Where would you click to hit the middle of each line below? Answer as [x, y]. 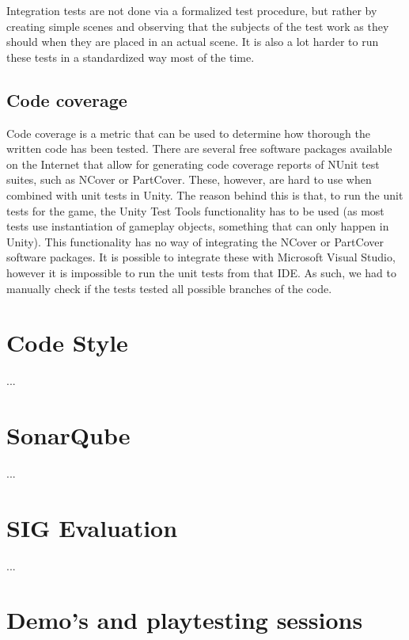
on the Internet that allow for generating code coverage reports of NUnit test [193, 164]
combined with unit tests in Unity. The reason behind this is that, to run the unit [205, 194]
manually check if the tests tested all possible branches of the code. [169, 288]
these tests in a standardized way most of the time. [131, 57]
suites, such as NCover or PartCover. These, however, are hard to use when [189, 179]
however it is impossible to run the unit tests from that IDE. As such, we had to [201, 272]
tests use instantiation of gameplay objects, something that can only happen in [198, 226]
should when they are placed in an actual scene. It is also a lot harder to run [193, 42]
